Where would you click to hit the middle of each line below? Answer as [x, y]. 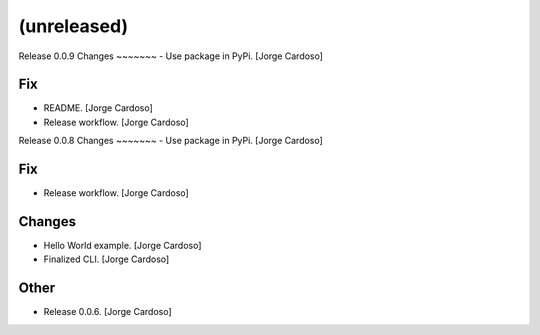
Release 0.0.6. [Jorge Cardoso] [107, 312]
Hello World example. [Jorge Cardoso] [122, 246]
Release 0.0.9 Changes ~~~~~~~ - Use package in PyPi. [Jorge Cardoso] [171, 56]
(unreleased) [73, 26]
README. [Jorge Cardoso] [98, 108]
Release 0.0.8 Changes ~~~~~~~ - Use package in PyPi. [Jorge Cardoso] [171, 141]
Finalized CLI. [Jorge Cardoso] [106, 259]
